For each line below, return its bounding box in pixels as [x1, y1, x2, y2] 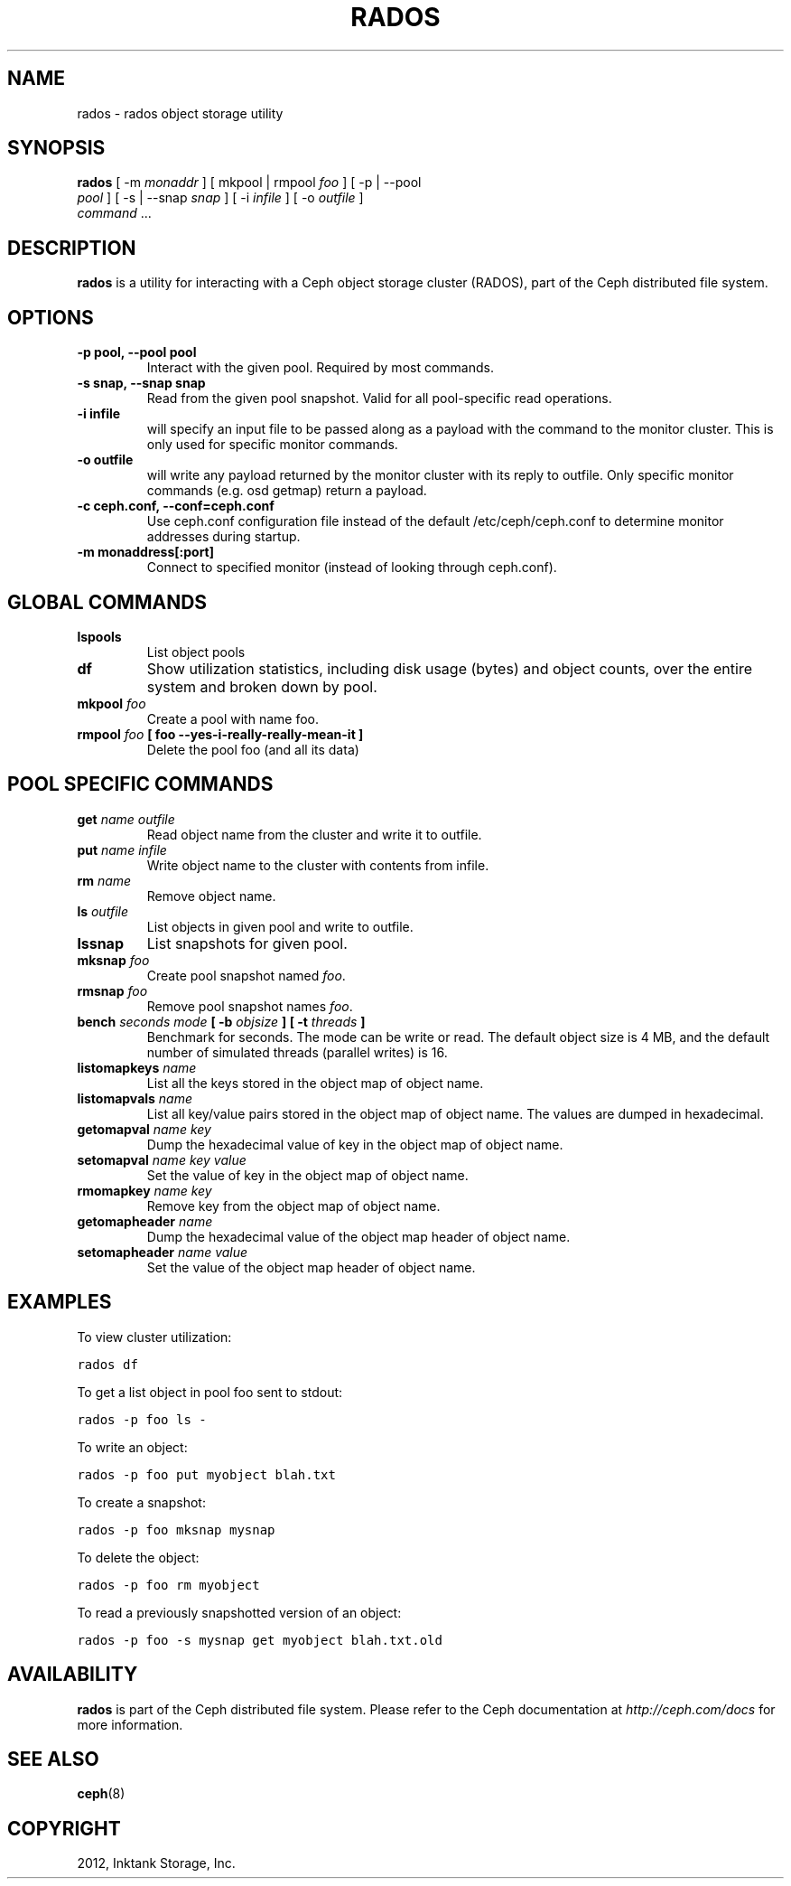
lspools [77, 628, 122, 644]
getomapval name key [77, 1121, 211, 1137]
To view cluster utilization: [77, 1328, 232, 1345]
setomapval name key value [77, 1151, 247, 1168]
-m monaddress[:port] [77, 544, 215, 560]
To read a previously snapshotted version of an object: [77, 1604, 402, 1620]
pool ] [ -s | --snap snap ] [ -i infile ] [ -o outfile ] [77, 190, 364, 206]
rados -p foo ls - [77, 1412, 207, 1427]
